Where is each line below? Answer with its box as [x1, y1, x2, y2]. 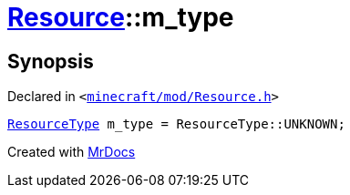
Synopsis [7, 49, 94, 73]
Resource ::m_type [7, 2, 234, 33]
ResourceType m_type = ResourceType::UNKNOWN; [7, 117, 345, 132]
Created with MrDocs [7, 144, 136, 160]
